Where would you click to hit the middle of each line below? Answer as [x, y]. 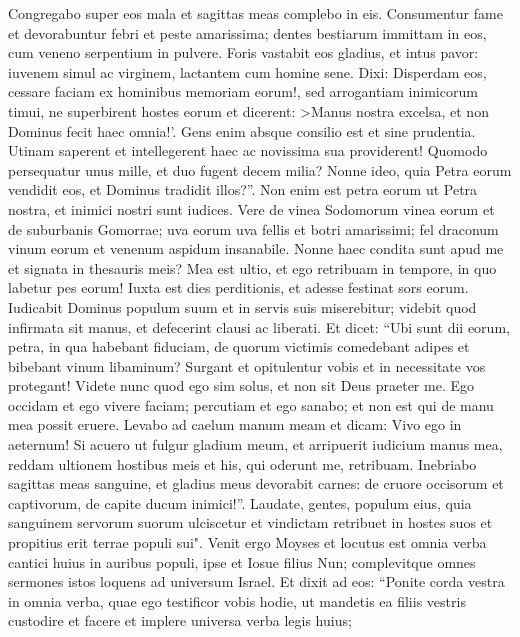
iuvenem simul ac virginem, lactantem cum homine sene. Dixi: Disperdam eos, [247, 71]
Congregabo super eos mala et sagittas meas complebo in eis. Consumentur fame [255, 13]
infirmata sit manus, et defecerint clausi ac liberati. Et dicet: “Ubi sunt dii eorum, [259, 326]
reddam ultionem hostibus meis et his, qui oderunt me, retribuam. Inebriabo [242, 463]
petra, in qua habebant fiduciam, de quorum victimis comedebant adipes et [239, 346]
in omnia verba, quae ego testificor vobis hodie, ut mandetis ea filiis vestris [237, 600]
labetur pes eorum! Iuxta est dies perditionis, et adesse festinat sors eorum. [238, 287]
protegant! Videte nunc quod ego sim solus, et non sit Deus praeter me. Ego [241, 385]
